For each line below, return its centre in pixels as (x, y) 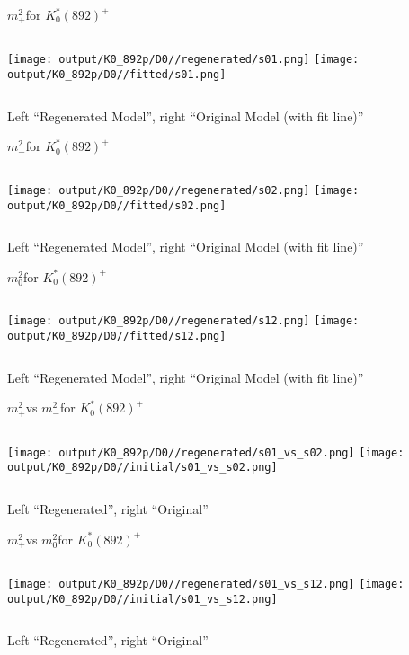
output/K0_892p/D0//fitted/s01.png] (117, 75)
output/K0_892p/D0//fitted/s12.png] (117, 336)
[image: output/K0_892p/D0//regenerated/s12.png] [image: (183, 321)
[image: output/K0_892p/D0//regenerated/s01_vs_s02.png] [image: (206, 452)
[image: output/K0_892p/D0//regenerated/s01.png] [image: (183, 60)
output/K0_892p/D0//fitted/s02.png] (117, 205)
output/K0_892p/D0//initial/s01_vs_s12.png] (142, 599)
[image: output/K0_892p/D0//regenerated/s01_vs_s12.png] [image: (206, 584)
